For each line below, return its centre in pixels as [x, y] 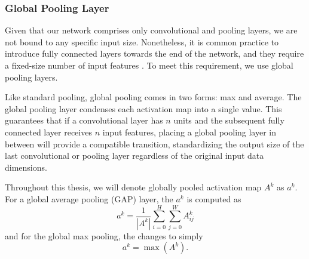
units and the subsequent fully [229, 120]
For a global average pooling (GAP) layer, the [89, 198]
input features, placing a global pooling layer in [189, 132]
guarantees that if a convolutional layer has [84, 120]
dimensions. [26, 167]
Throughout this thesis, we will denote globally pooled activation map [133, 187]
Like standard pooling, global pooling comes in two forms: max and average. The [153, 97]
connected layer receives [48, 132]
